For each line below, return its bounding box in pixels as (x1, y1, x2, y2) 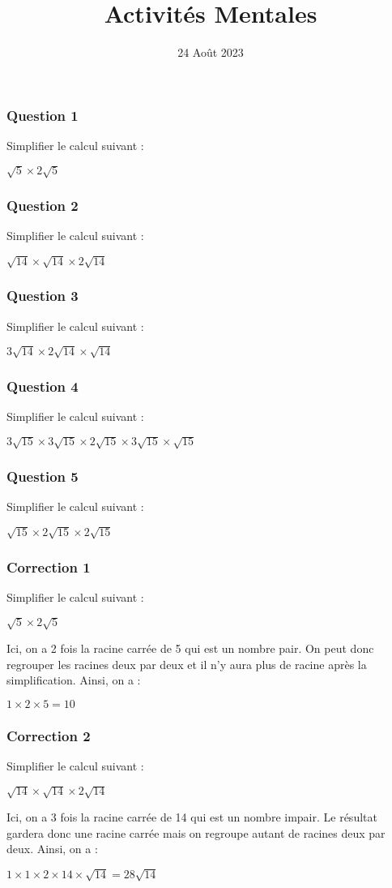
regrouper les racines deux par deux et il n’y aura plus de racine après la (6, 655, 367, 672)
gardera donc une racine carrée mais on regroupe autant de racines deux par (6, 824, 386, 841)
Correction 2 (6, 725, 91, 745)
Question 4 (6, 375, 79, 396)
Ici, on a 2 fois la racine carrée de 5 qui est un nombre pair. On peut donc (6, 639, 374, 656)
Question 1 (6, 105, 79, 125)
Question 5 (6, 466, 79, 487)
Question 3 (6, 285, 79, 306)
